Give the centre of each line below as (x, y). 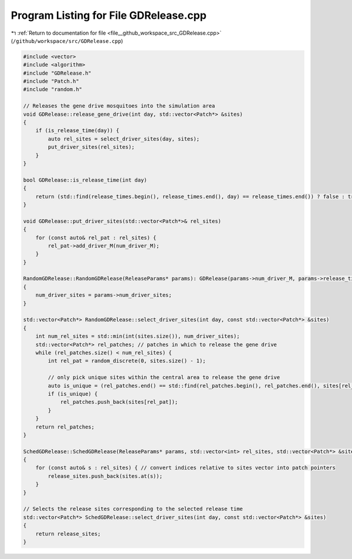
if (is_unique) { (73, 394)
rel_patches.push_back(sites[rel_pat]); (119, 402)
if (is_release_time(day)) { (77, 130)
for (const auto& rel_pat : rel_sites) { (96, 237)
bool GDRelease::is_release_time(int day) (85, 180)
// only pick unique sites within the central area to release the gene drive (164, 377)
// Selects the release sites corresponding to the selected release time (133, 509)
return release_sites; (68, 534)
